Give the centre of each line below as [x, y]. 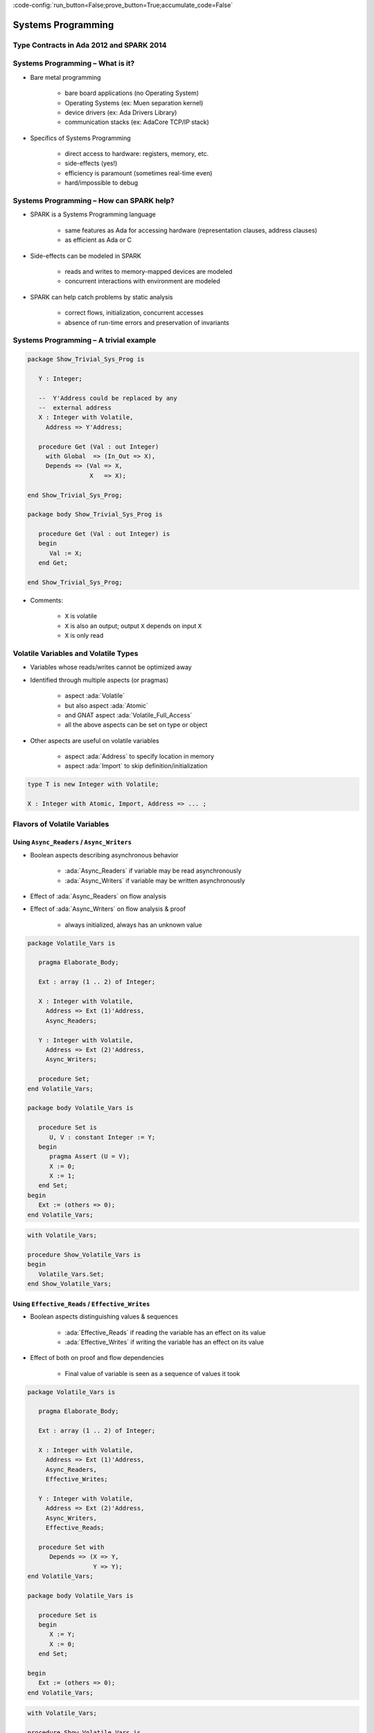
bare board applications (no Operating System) [132, 93]
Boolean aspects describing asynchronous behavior [105, 855]
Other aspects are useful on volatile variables [95, 740]
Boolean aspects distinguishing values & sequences [104, 1316]
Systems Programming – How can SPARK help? [93, 201]
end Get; [53, 563]
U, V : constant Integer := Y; [103, 1137]
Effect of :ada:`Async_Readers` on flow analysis [98, 896]
